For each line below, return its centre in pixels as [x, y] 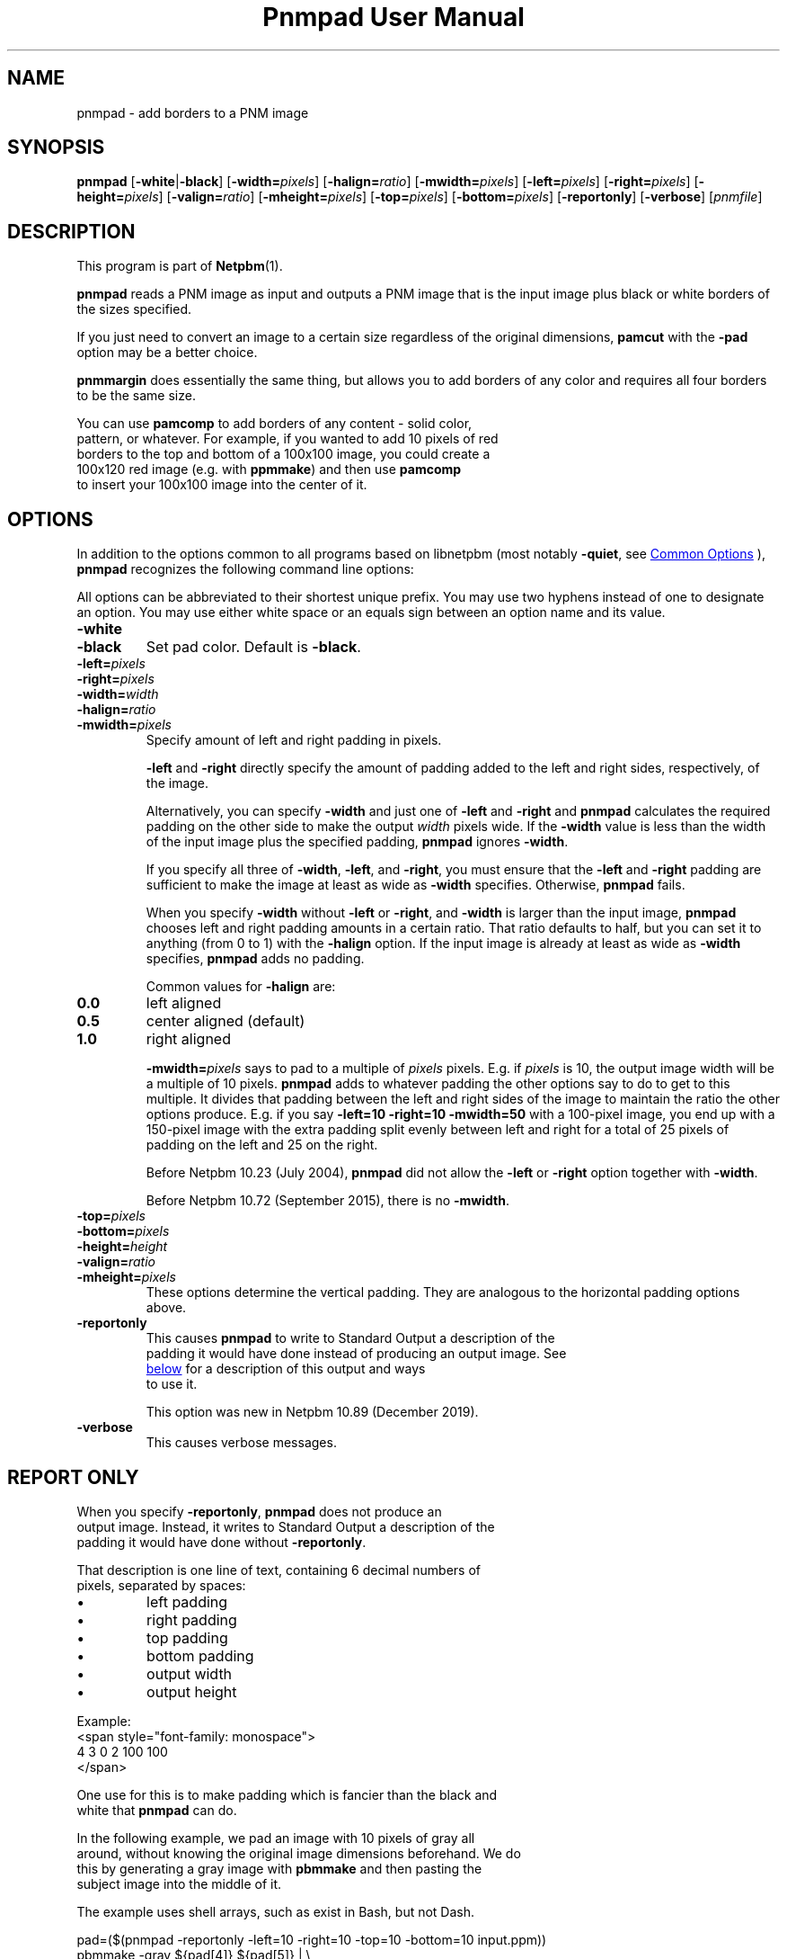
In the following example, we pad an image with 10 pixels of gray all [276, 1838]
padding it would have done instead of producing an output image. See [356, 1354]
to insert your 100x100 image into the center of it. [222, 485]
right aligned [188, 1039]
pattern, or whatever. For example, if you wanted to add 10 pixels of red [287, 439]
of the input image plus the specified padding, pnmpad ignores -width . [357, 842]
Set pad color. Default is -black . [253, 647]
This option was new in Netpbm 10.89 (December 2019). [312, 1412]
